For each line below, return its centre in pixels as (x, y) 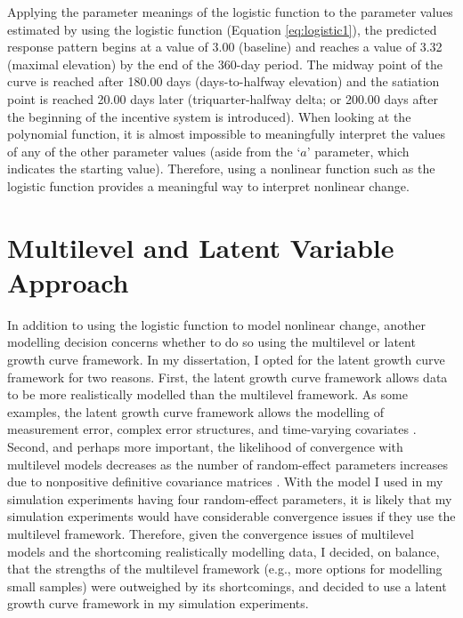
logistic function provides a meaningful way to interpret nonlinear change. (208, 185)
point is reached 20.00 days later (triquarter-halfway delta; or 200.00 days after (223, 98)
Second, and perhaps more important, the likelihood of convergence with (205, 446)
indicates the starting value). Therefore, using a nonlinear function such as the (221, 169)
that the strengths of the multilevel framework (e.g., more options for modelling (225, 569)
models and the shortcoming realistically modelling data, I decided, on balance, (223, 551)
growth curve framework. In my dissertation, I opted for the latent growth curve (226, 360)
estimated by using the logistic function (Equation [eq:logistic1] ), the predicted (222, 29)
